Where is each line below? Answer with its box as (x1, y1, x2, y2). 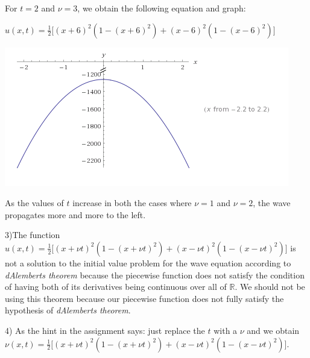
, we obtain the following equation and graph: (77, 2, 246, 14)
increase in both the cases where (72, 196, 192, 209)
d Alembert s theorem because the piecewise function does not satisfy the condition (5, 268, 305, 281)
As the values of (5, 196, 64, 209)
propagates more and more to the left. (5, 208, 146, 221)
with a (214, 324, 238, 336)
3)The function (5, 228, 60, 241)
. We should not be (235, 280, 305, 293)
